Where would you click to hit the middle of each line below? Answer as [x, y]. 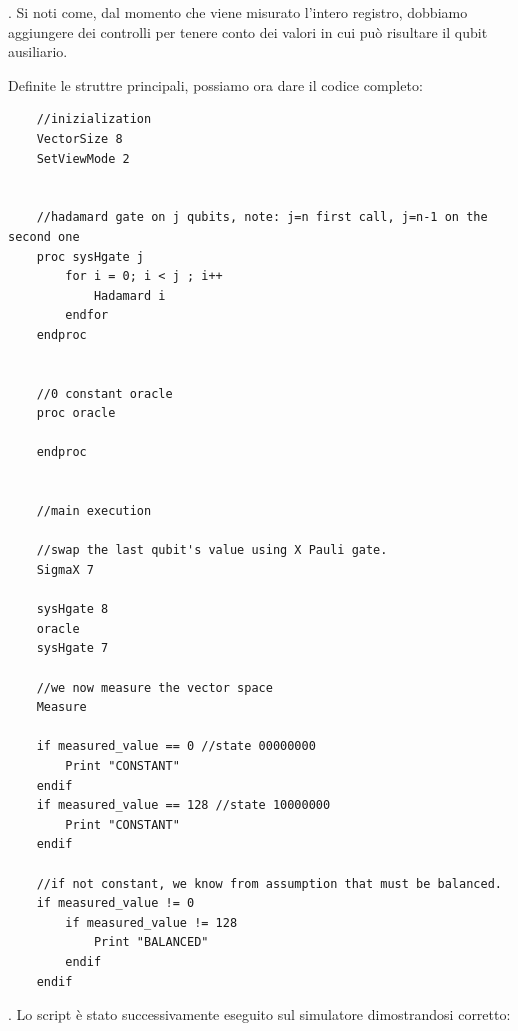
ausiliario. [38, 51]
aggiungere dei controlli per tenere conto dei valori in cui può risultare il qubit [248, 31]
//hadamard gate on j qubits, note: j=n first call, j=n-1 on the [262, 217]
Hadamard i [129, 295]
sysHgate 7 [72, 648]
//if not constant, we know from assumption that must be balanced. [269, 883]
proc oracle [76, 413]
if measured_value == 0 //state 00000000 [176, 746]
